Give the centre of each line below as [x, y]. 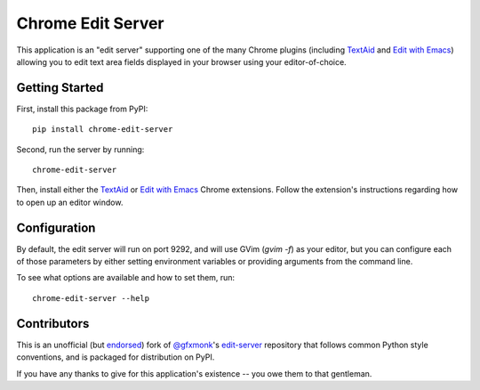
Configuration [56, 227]
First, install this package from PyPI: [82, 109]
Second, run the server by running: [80, 149]
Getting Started [60, 88]
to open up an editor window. [70, 202]
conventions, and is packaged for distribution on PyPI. [116, 357]
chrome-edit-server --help [91, 298]
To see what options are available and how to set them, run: [126, 278]
